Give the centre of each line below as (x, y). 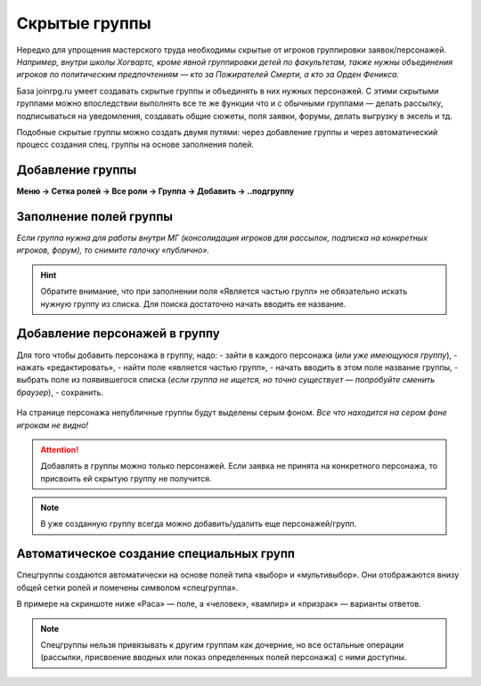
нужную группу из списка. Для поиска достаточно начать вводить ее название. (193, 303)
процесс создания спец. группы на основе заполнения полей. (135, 145)
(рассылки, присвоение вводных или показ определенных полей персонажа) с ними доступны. (224, 658)
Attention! (60, 449)
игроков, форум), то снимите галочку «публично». (113, 250)
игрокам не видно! (53, 425)
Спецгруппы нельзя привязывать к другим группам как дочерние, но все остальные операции (222, 644)
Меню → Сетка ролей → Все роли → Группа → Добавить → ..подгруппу (155, 191)
